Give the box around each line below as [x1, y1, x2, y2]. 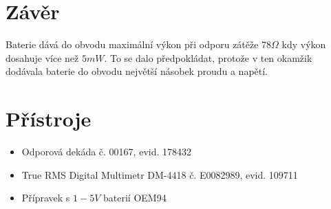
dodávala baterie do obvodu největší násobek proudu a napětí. [6, 64, 268, 78]
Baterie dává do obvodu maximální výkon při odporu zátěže [6, 37, 259, 52]
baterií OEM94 [103, 190, 167, 205]
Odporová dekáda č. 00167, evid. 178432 [21, 144, 192, 159]
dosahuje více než [6, 50, 79, 65]
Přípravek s [21, 190, 70, 205]
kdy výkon [281, 37, 326, 52]
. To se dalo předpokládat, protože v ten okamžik [104, 50, 312, 65]
